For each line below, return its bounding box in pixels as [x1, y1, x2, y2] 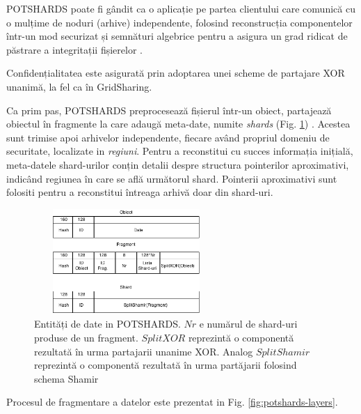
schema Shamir [34, 371, 99, 385]
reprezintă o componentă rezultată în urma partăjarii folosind [34, 358, 297, 372]
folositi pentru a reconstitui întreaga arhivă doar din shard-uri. [6, 185, 273, 199]
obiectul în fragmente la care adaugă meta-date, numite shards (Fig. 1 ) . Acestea [6, 116, 351, 131]
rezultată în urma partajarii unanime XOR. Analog [34, 344, 253, 358]
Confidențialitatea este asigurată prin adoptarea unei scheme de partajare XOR [6, 66, 345, 80]
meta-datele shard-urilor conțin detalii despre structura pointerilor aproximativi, [6, 157, 349, 171]
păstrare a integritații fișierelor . [6, 42, 143, 56]
